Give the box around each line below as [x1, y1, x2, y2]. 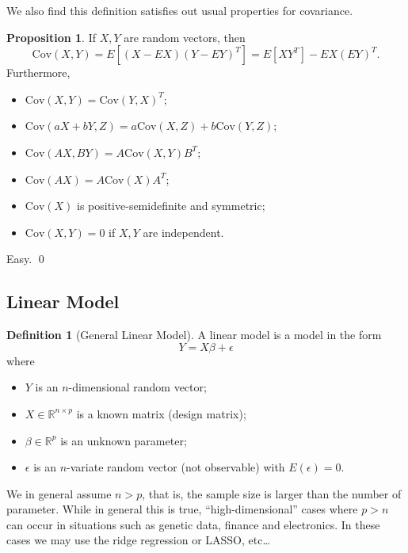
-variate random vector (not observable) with [67, 459, 285, 475]
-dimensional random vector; [68, 379, 207, 395]
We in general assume [6, 485, 112, 502]
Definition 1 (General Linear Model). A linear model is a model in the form [6, 326, 382, 343]
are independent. [143, 223, 224, 240]
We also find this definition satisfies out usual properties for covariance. [6, 2, 353, 18]
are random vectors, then [124, 29, 246, 45]
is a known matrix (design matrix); [76, 405, 246, 421]
